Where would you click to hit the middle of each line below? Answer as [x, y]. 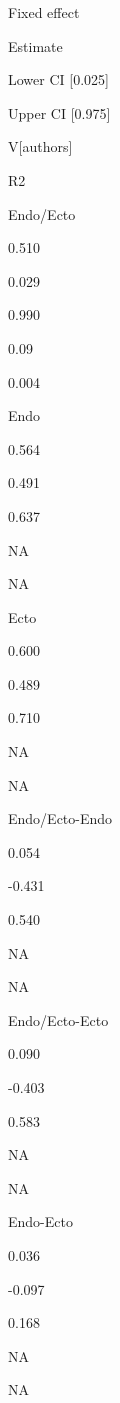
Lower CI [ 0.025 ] [58, 79]
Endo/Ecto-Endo [60, 818]
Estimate [35, 45]
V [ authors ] [40, 146]
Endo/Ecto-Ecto [58, 1019]
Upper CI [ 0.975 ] [59, 112]
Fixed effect [44, 12]
